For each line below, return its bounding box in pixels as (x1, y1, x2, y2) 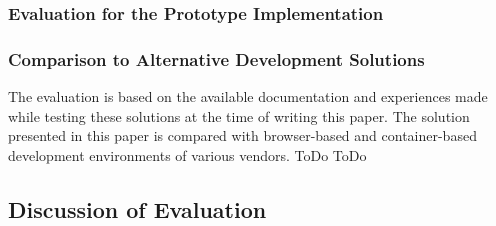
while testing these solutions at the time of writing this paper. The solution (8, 105, 470, 126)
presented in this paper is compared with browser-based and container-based (8, 125, 477, 146)
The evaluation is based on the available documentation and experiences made (8, 86, 488, 107)
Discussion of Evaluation (8, 193, 267, 224)
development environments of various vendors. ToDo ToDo (8, 144, 367, 165)
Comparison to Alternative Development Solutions (8, 46, 425, 71)
